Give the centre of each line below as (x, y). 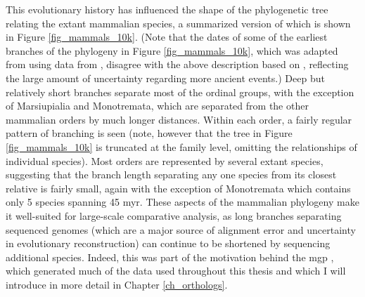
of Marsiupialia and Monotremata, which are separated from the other (157, 106)
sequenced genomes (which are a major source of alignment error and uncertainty (181, 229)
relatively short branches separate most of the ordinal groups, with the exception (180, 92)
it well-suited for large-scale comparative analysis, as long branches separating (174, 215)
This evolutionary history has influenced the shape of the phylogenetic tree (167, 9)
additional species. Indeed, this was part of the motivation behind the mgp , (170, 257)
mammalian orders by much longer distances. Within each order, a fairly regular (179, 119)
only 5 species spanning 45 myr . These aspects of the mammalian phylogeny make (182, 202)
